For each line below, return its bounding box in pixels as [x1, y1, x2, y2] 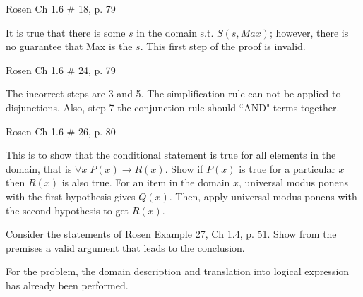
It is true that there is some [6, 25, 126, 40]
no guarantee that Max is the [6, 39, 133, 54]
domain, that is [6, 161, 72, 176]
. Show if [165, 161, 203, 176]
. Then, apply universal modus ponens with [169, 188, 357, 203]
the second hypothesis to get [6, 202, 129, 217]
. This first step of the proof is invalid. [140, 39, 306, 54]
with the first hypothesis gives [6, 188, 136, 203]
